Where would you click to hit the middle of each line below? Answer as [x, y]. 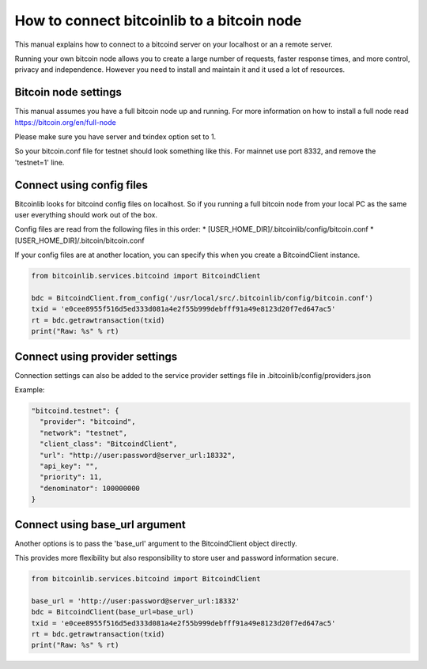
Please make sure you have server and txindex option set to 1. [115, 137]
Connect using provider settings [96, 356]
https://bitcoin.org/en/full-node [65, 122]
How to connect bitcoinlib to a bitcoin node [158, 21]
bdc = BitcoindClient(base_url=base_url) [113, 612]
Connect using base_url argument [100, 525]
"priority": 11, [71, 477]
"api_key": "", [69, 466]
